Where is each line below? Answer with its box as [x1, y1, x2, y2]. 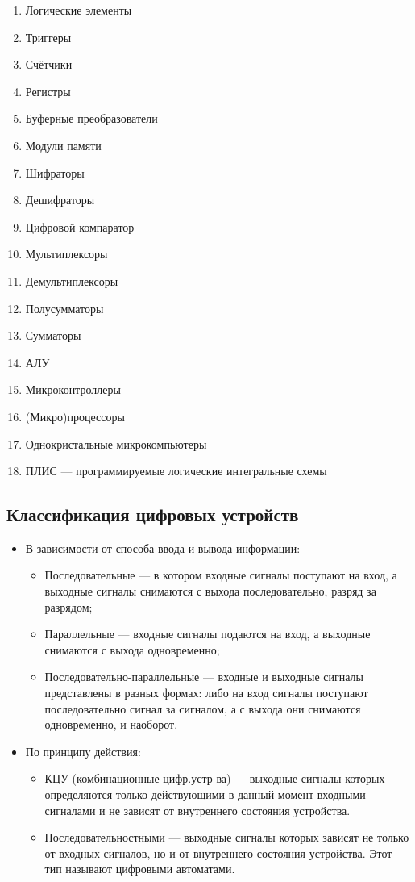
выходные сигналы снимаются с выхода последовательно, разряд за [44, 583, 376, 600]
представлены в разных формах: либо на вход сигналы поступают [44, 684, 368, 701]
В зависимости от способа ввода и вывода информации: [25, 539, 301, 556]
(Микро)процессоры [25, 408, 125, 424]
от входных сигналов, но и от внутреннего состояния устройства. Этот [44, 844, 392, 861]
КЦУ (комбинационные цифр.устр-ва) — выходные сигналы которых [44, 770, 385, 787]
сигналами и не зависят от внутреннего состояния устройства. [44, 801, 351, 818]
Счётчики [25, 56, 73, 73]
